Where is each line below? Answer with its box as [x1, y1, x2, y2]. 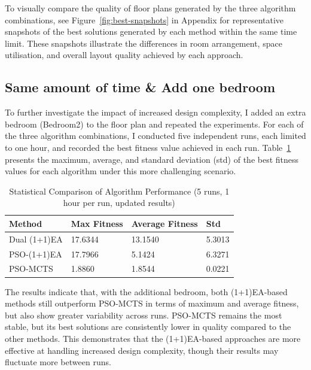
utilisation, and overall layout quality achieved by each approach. [5, 48, 243, 61]
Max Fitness [71, 217, 123, 229]
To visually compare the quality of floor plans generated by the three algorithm [5, 2, 296, 14]
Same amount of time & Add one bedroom [5, 78, 276, 96]
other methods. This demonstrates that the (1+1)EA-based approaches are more [5, 332, 301, 344]
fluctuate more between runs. [5, 356, 111, 368]
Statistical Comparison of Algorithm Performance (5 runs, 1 [9, 184, 230, 197]
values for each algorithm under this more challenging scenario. [5, 165, 236, 177]
